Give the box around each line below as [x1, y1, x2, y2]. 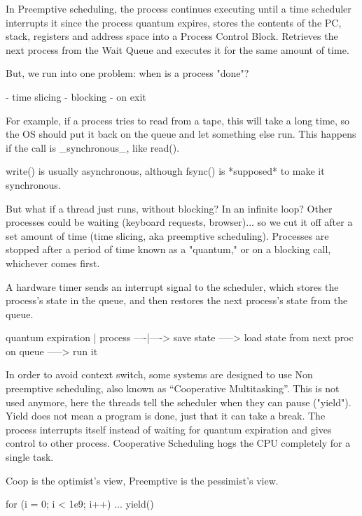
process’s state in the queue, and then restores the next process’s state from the [6, 293, 348, 308]
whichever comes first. [6, 255, 100, 270]
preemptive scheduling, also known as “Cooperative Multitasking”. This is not [6, 381, 340, 396]
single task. [6, 450, 54, 464]
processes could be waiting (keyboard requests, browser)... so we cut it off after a [6, 215, 353, 229]
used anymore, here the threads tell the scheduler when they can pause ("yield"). [6, 394, 351, 409]
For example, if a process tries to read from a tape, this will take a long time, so [6, 113, 350, 127]
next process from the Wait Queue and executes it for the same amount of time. [6, 42, 349, 57]
